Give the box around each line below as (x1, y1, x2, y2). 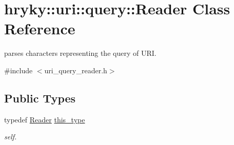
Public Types (4, 90, 76, 106)
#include (4, 65, 33, 75)
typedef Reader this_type (4, 114, 85, 125)
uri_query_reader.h (44, 65, 107, 75)
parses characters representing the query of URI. (4, 48, 157, 58)
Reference (4, 18, 75, 39)
